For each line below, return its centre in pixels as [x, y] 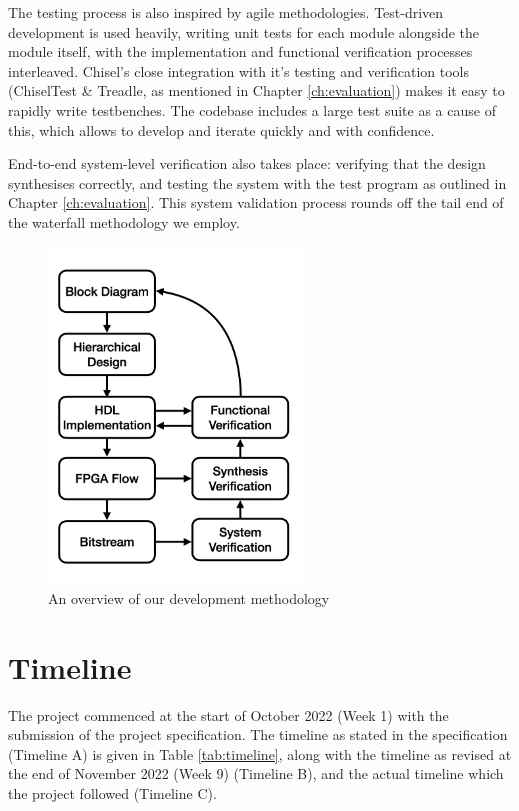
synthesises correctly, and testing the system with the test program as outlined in [257, 182]
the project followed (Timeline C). [112, 793]
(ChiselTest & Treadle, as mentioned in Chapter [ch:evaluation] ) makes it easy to [256, 90]
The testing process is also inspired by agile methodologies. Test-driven [226, 12]
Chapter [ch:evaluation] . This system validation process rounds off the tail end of [256, 202]
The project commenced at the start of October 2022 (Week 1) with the [228, 714]
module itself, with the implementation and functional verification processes [240, 51]
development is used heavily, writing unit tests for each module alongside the [244, 31]
